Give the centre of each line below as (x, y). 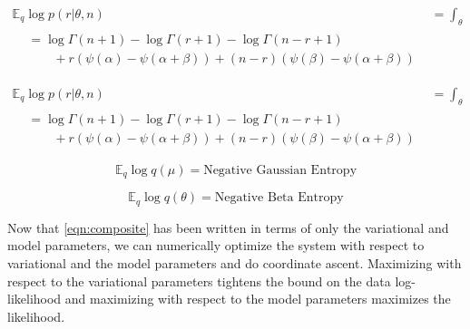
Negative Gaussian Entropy (280, 170)
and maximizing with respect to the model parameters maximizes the (258, 299)
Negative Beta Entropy (279, 198)
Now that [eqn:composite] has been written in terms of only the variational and (228, 227)
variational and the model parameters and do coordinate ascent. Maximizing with (235, 262)
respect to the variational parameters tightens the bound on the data (199, 281)
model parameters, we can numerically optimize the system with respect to (216, 245)
